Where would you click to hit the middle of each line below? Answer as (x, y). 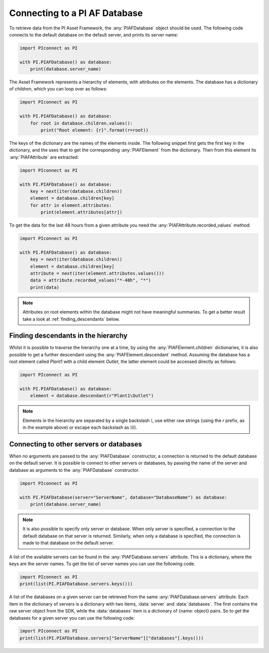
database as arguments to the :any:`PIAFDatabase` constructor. (74, 470)
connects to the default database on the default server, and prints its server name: (94, 34)
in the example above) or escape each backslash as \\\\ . (80, 427)
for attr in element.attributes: (71, 205)
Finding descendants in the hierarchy (68, 336)
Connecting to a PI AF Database (76, 13)
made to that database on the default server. (68, 543)
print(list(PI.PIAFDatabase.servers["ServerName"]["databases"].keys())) (112, 638)
